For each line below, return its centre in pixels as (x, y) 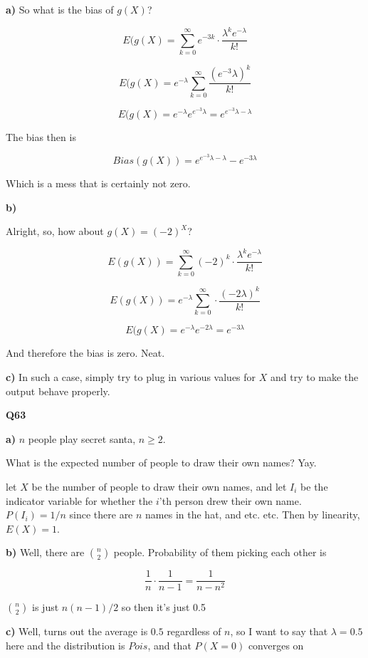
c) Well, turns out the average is (77, 631)
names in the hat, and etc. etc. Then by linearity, (253, 515)
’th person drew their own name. (230, 500)
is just (46, 607)
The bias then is (41, 136)
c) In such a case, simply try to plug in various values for (131, 377)
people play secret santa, (82, 438)
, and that (169, 646)
